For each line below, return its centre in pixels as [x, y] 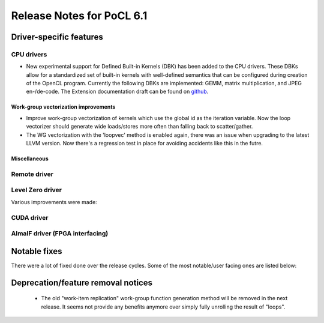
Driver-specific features [57, 37]
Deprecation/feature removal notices [82, 282]
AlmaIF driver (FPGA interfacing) [60, 234]
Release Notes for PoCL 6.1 [79, 16]
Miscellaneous [30, 158]
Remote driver [32, 174]
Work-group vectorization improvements [63, 107]
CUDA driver [30, 217]
